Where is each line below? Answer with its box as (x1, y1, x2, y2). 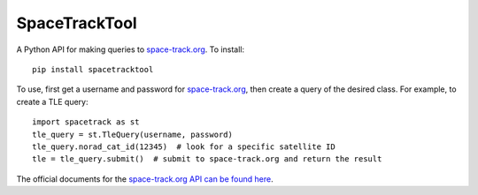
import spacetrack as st (32, 117, 140, 127)
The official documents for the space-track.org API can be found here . (16, 173, 274, 184)
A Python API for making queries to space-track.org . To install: (16, 44, 245, 55)
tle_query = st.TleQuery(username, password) (32, 129, 234, 139)
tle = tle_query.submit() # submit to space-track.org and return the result (32, 154, 382, 164)
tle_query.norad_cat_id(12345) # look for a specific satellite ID (32, 141, 335, 152)
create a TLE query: (16, 96, 89, 107)
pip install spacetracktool (32, 64, 154, 74)
